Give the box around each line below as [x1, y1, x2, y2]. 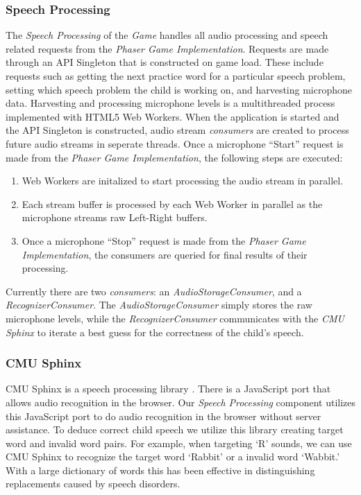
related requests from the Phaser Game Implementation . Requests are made [6, 41, 329, 55]
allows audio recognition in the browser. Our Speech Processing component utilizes [6, 394, 356, 409]
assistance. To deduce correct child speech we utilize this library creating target [6, 422, 344, 437]
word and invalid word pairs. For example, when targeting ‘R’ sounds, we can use [6, 435, 352, 450]
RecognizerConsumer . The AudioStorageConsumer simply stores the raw [6, 297, 312, 312]
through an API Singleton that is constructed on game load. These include [6, 55, 324, 69]
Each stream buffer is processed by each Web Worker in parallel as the [22, 196, 323, 211]
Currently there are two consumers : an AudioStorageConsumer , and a [6, 284, 302, 298]
